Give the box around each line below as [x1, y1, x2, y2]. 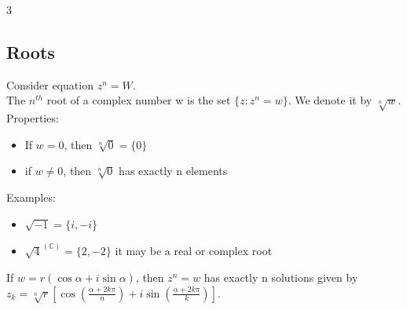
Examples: [6, 188, 56, 205]
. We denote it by [288, 92, 372, 108]
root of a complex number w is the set [46, 92, 231, 108]
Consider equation [6, 76, 93, 93]
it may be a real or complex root [115, 243, 273, 259]
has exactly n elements [119, 162, 228, 179]
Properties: [6, 110, 59, 126]
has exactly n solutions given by [203, 268, 358, 285]
